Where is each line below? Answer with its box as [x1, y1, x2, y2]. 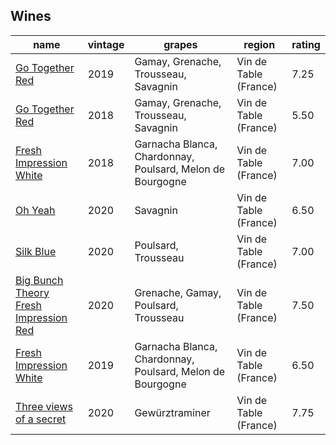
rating [291, 37, 321, 51]
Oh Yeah [15, 203, 56, 217]
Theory [15, 285, 50, 299]
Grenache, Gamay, [134, 285, 222, 299]
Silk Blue [15, 244, 57, 258]
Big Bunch [15, 273, 64, 287]
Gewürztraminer [134, 405, 211, 419]
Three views [15, 399, 73, 413]
